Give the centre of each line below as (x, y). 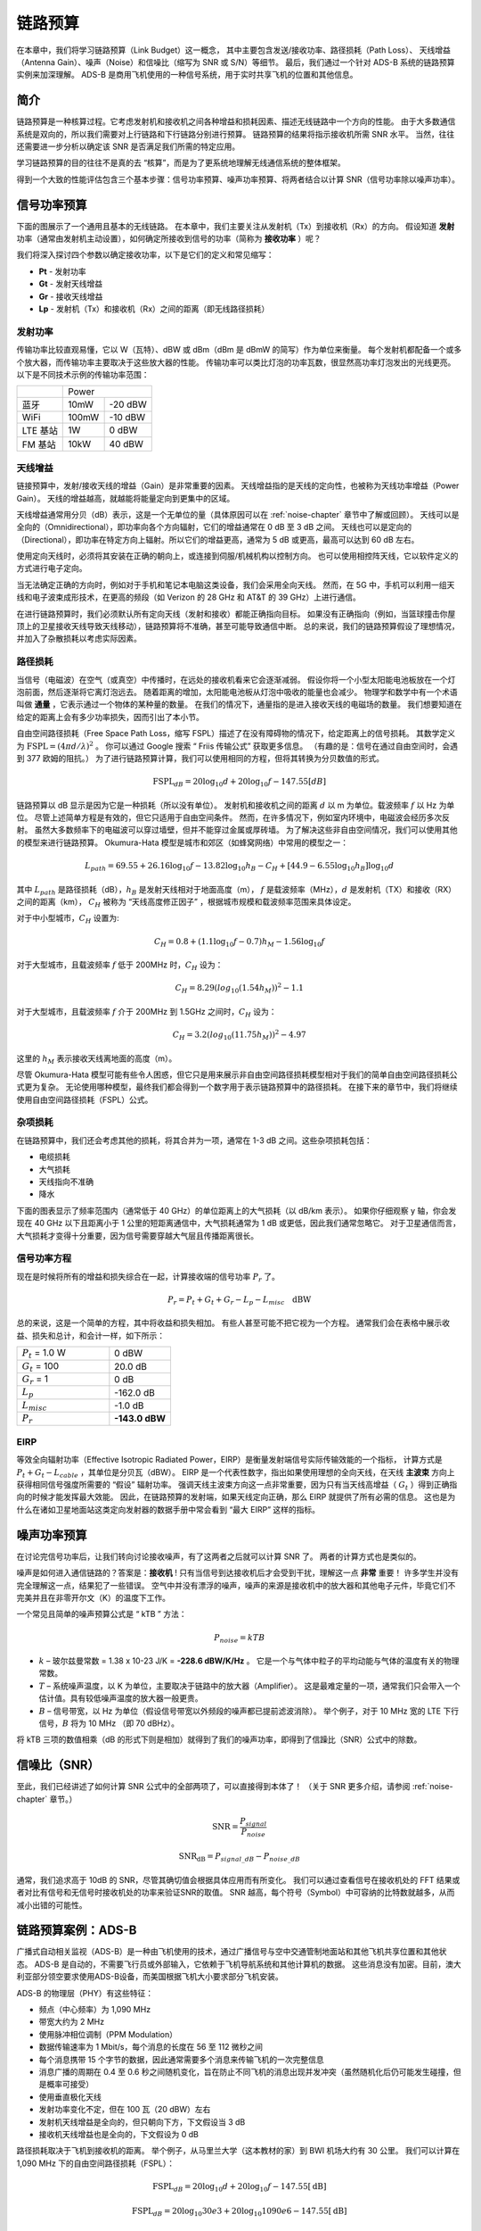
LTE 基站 (40, 431)
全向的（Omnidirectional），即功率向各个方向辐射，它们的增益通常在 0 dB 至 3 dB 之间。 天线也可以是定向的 (214, 527)
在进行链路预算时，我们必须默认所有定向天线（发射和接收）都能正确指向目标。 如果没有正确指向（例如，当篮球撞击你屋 (236, 614)
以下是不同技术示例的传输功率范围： (83, 374)
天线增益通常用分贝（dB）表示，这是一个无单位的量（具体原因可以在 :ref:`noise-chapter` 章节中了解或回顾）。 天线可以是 (238, 514)
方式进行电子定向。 (52, 568)
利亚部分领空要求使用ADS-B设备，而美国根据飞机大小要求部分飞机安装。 (150, 1977)
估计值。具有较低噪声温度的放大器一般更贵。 (121, 1698)
